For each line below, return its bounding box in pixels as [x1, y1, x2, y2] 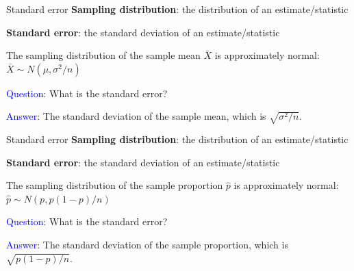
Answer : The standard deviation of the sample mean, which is [6, 109, 266, 123]
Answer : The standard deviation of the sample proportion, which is [6, 237, 288, 252]
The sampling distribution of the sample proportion [6, 178, 223, 192]
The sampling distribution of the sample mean [6, 48, 201, 62]
